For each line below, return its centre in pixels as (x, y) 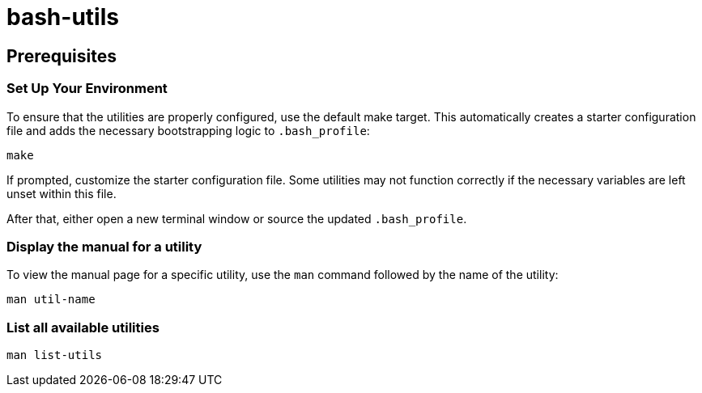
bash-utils (63, 17)
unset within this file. (62, 193)
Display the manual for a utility (104, 246)
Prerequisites (62, 56)
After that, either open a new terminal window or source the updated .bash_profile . (237, 218)
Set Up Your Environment (87, 89)
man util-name (51, 300)
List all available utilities (83, 327)
